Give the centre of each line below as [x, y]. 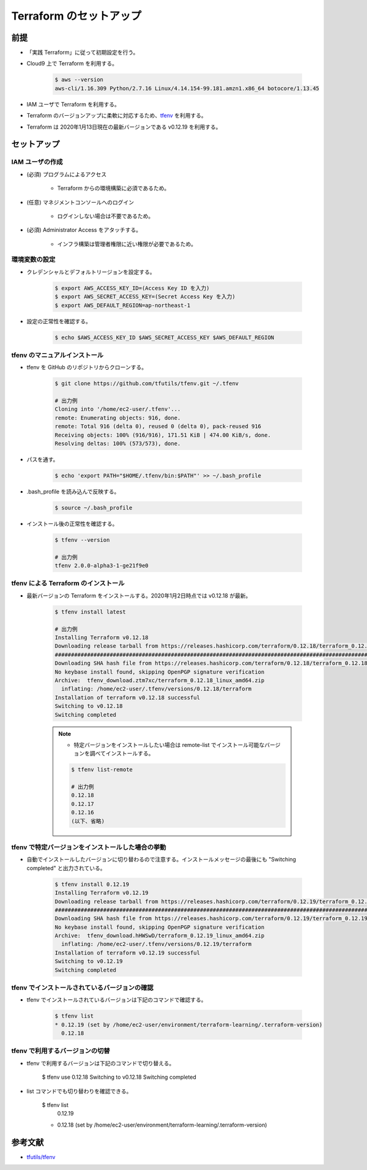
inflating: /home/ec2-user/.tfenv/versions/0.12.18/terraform [157, 689]
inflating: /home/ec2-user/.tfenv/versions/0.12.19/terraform [157, 944]
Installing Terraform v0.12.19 [102, 893]
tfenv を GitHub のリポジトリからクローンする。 [87, 367]
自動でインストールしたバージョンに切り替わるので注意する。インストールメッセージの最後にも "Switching [161, 860]
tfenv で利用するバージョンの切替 [61, 1051]
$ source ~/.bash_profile [94, 508]
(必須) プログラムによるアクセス [67, 174]
